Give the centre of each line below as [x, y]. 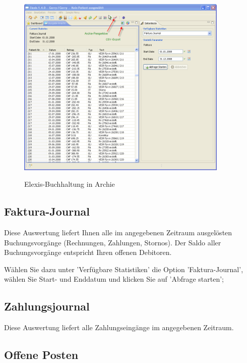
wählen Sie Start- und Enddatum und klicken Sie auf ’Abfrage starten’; [114, 279]
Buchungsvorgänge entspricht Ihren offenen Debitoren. [88, 252]
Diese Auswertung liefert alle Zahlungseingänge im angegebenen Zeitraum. [119, 327]
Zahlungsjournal [47, 306]
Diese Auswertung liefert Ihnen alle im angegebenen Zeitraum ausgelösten [118, 232]
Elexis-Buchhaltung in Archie [70, 184]
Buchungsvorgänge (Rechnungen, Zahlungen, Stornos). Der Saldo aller [113, 242]
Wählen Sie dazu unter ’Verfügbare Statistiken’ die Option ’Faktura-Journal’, [124, 269]
